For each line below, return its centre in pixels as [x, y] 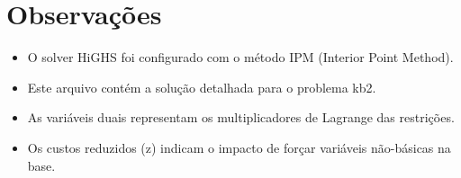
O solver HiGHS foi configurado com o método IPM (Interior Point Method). [240, 57]
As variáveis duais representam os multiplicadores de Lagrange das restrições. [241, 117]
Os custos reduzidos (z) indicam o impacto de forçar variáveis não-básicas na [239, 147]
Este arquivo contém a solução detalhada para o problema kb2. [202, 87]
